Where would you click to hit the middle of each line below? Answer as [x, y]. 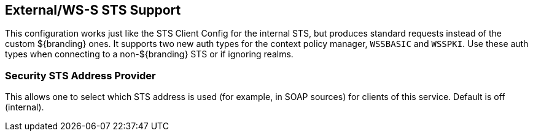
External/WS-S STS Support [93, 10]
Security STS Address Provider [80, 75]
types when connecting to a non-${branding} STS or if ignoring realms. [149, 54]
